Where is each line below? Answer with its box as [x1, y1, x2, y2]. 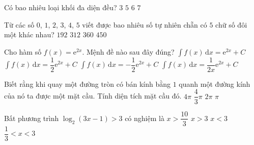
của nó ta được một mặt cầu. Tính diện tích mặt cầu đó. [4, 90, 182, 101]
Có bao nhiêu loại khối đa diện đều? [4, 2, 117, 12]
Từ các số [4, 19, 35, 30]
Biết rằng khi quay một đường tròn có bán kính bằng [4, 78, 171, 89]
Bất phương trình [4, 112, 59, 123]
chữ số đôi [215, 19, 247, 30]
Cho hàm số [4, 46, 42, 57]
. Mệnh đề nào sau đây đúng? [82, 46, 175, 57]
